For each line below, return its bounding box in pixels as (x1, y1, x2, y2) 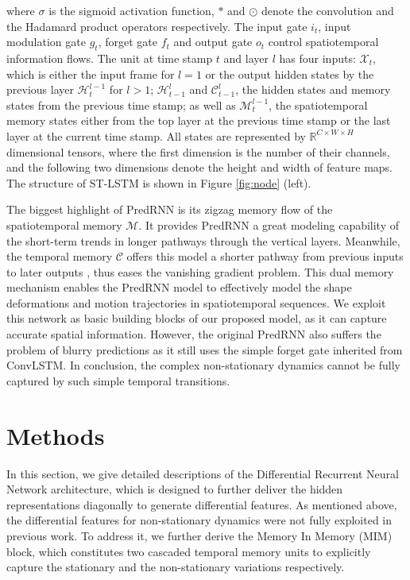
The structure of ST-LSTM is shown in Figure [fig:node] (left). (6, 174, 311, 191)
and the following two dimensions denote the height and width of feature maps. (6, 159, 393, 176)
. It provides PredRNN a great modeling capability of (138, 216, 400, 233)
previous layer (6, 81, 74, 98)
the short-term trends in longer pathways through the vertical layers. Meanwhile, (6, 232, 400, 249)
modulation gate (6, 33, 86, 50)
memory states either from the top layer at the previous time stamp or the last (6, 112, 391, 129)
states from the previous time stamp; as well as (6, 96, 236, 113)
